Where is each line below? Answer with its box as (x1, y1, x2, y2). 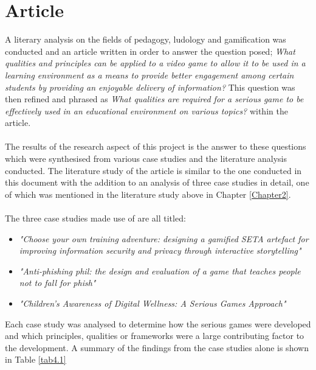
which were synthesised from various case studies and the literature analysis (5, 152, 287, 165)
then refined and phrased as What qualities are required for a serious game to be (5, 92, 304, 105)
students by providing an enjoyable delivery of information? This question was (5, 80, 295, 93)
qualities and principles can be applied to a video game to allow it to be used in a (5, 57, 306, 69)
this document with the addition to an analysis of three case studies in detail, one (5, 176, 309, 189)
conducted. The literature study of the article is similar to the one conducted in (5, 164, 302, 176)
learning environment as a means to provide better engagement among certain (5, 68, 294, 81)
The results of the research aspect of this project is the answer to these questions (5, 140, 306, 153)
